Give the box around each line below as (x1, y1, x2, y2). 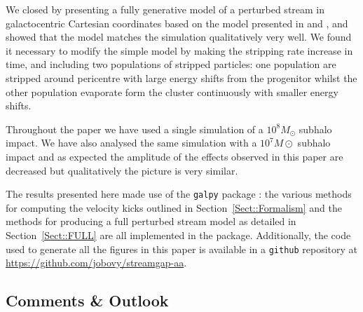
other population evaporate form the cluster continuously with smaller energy (6, 84, 338, 99)
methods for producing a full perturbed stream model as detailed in (6, 214, 296, 229)
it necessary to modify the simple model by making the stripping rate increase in (6, 43, 353, 57)
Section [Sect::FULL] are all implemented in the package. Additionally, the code (6, 227, 351, 242)
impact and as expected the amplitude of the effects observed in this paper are (6, 149, 343, 163)
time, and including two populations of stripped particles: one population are (6, 57, 336, 72)
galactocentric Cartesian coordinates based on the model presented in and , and (6, 15, 348, 30)
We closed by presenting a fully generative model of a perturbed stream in (6, 2, 325, 16)
